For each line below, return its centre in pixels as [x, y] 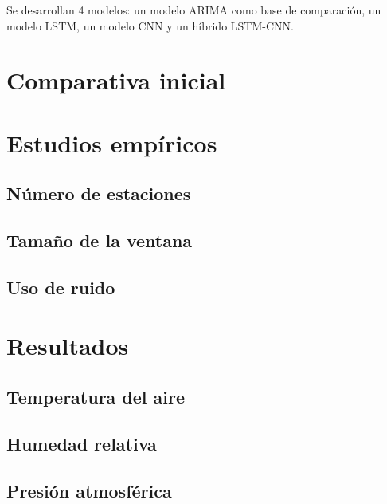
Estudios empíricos [112, 142]
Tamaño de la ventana [100, 240]
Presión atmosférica [89, 490]
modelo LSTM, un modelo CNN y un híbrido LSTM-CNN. [150, 25]
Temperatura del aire [96, 397]
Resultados [68, 346]
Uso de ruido [61, 287]
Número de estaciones [99, 193]
